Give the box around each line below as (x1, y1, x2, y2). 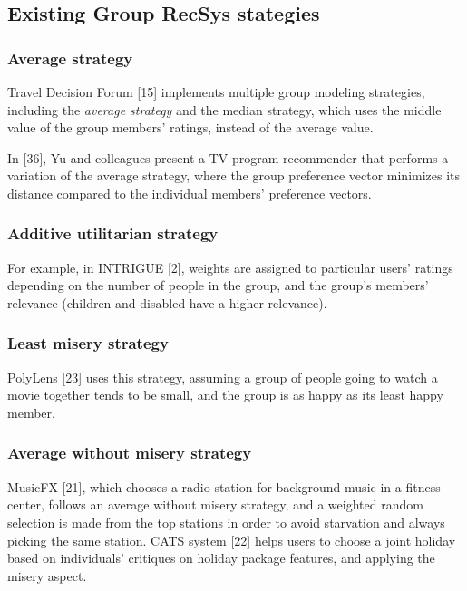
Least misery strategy (7, 332, 169, 354)
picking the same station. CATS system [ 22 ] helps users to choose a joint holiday (7, 530, 456, 549)
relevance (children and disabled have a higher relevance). (7, 293, 327, 312)
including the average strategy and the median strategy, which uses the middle (7, 100, 442, 119)
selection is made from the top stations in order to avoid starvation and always (7, 512, 445, 531)
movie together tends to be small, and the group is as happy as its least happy (7, 385, 443, 404)
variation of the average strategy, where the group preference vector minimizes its (7, 166, 461, 185)
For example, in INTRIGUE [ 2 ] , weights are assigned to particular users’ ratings (7, 257, 453, 276)
